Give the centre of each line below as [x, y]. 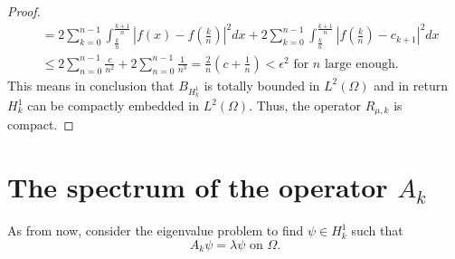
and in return [411, 85]
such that [377, 230]
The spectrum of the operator [198, 187]
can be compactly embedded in [113, 105]
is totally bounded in [262, 85]
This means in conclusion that [91, 85]
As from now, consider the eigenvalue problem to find [156, 230]
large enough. [361, 64]
